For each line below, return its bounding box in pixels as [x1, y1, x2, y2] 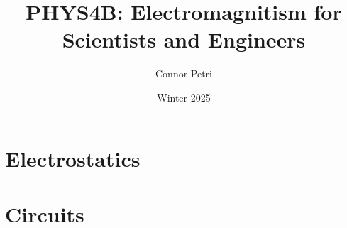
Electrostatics [5, 143, 141, 173]
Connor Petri [155, 66, 212, 81]
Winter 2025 [157, 89, 211, 104]
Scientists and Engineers [62, 25, 306, 54]
